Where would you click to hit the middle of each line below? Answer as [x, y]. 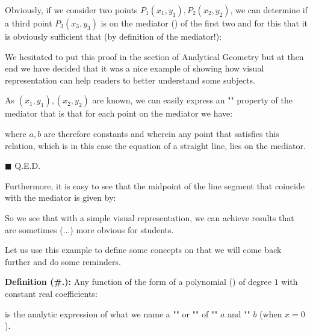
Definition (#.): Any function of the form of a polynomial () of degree [138, 282]
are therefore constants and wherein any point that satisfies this [161, 133]
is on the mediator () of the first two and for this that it [204, 23]
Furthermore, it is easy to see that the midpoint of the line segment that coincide [155, 185]
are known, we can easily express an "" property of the [192, 100]
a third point [29, 23]
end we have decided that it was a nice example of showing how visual [135, 68]
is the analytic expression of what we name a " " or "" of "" [111, 313]
